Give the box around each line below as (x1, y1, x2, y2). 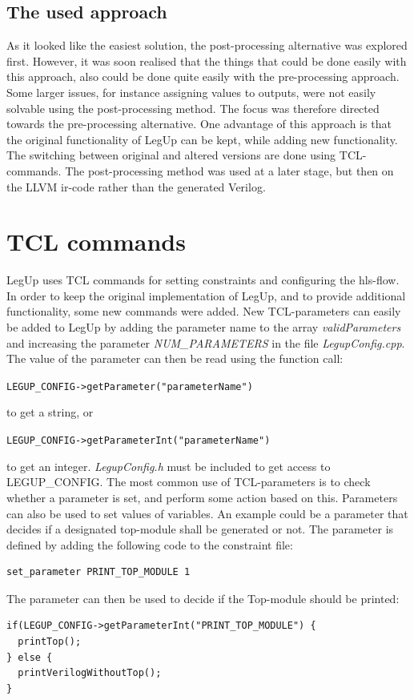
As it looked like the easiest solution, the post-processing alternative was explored (6, 37, 408, 54)
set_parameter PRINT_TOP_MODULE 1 (6, 566, 191, 578)
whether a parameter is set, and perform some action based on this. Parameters (6, 489, 398, 505)
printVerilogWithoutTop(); (18, 667, 162, 679)
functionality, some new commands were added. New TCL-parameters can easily (6, 303, 401, 320)
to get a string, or (6, 404, 94, 420)
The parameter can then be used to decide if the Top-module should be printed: (6, 589, 400, 606)
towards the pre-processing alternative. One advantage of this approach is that (6, 115, 392, 132)
